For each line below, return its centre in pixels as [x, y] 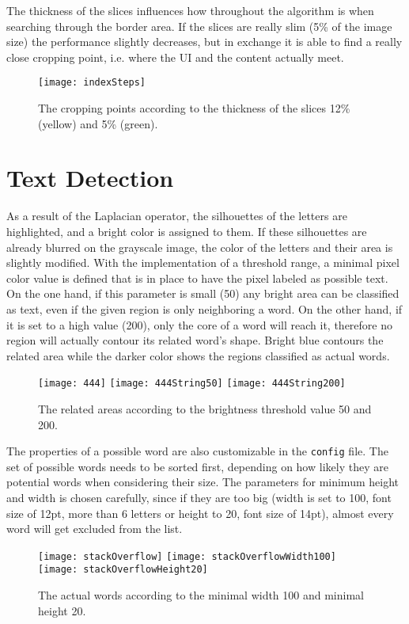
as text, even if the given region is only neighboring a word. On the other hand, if [204, 308]
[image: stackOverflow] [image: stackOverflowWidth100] [187, 556]
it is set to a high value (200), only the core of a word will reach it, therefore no [199, 324]
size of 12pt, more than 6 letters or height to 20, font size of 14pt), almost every [200, 513]
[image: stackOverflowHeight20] [123, 570]
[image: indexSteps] [92, 83]
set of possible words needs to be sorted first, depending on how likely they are [197, 466]
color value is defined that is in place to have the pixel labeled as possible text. [197, 278]
